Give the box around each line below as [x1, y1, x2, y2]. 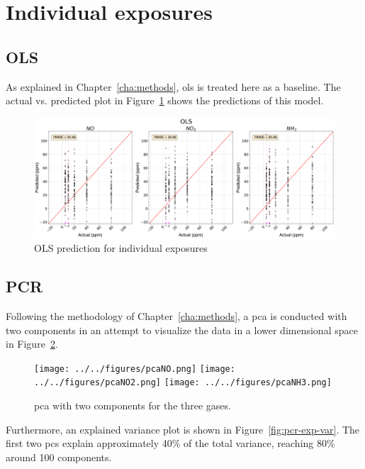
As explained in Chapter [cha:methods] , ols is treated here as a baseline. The [6, 79, 341, 94]
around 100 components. [6, 449, 112, 464]
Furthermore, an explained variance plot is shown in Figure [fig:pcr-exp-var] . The [6, 421, 360, 436]
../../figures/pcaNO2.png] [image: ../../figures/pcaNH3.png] [34, 377, 332, 388]
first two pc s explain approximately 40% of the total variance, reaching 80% [6, 436, 335, 451]
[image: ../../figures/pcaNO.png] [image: [34, 363, 235, 374]
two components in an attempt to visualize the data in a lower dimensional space [6, 322, 358, 337]
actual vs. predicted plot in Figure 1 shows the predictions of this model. [6, 93, 324, 108]
